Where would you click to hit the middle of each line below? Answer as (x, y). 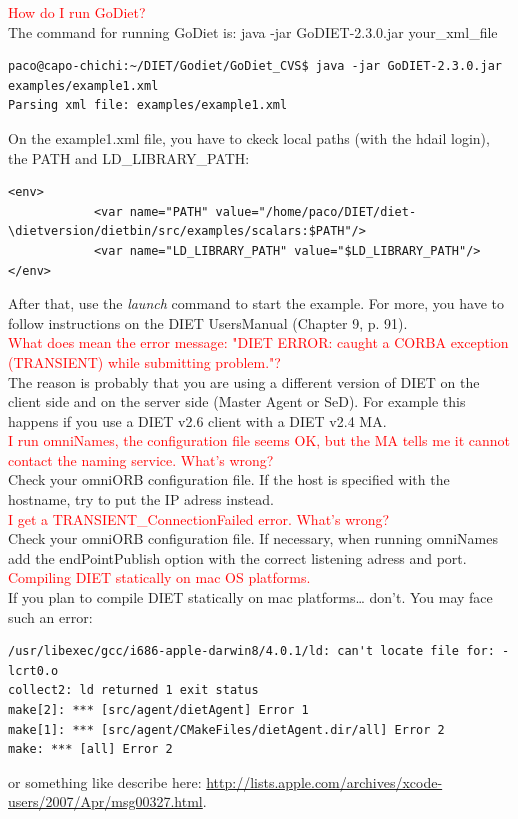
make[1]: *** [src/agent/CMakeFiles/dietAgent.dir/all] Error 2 (226, 729)
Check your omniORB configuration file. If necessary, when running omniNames (253, 538)
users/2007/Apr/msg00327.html (105, 801)
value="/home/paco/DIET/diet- (316, 211)
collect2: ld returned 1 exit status (133, 690)
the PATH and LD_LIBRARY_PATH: (129, 157)
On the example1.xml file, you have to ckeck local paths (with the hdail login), (249, 137)
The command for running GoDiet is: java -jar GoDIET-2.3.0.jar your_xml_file (253, 31)
